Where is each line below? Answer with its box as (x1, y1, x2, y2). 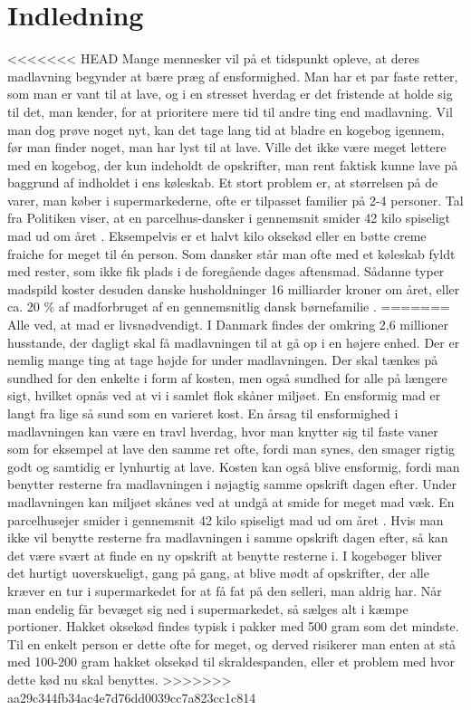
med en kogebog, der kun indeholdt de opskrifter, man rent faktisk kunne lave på (7, 155, 458, 174)
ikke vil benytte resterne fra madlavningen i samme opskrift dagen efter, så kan (7, 528, 448, 547)
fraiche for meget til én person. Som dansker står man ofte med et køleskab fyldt (7, 244, 456, 263)
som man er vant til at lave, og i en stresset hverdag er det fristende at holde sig (7, 84, 453, 103)
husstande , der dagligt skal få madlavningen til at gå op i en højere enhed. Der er (7, 332, 460, 351)
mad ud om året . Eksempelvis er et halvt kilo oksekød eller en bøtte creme (7, 226, 427, 245)
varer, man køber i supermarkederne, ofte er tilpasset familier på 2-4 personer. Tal (7, 190, 464, 209)
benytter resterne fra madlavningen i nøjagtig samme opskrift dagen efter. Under (7, 475, 457, 494)
